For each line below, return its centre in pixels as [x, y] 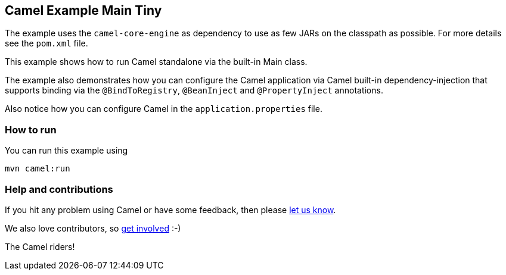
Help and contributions [59, 189]
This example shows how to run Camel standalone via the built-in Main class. [156, 62]
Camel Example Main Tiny [83, 10]
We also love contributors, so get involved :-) [93, 228]
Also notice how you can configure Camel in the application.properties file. [164, 109]
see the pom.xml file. [46, 43]
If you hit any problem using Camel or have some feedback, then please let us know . [170, 210]
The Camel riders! [40, 246]
